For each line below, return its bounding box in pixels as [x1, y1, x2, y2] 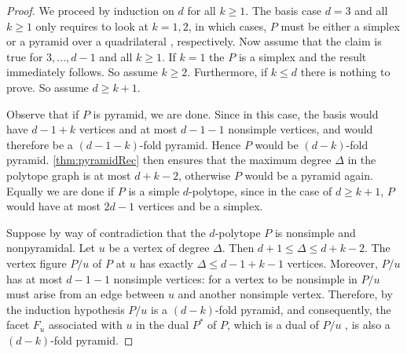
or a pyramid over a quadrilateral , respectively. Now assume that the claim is [6, 33, 382, 49]
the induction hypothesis [6, 301, 125, 317]
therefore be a [6, 136, 73, 152]
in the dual [136, 316, 189, 333]
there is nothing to [300, 64, 390, 80]
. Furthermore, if [187, 64, 268, 80]
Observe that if [6, 105, 79, 122]
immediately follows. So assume [6, 64, 158, 80]
